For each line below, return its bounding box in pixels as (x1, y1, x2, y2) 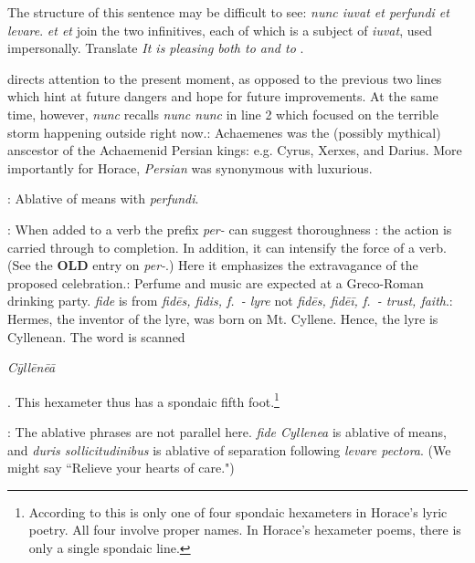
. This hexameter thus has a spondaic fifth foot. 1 (7, 389, 280, 411)
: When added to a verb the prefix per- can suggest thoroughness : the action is (7, 219, 452, 238)
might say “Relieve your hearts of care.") (7, 458, 235, 477)
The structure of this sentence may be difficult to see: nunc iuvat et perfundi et (7, 3, 449, 21)
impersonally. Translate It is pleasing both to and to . (7, 38, 304, 57)
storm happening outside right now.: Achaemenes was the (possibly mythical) (7, 122, 441, 141)
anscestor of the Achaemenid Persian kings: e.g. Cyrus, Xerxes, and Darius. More (7, 141, 462, 160)
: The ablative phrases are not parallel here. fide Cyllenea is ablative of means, (7, 422, 447, 441)
